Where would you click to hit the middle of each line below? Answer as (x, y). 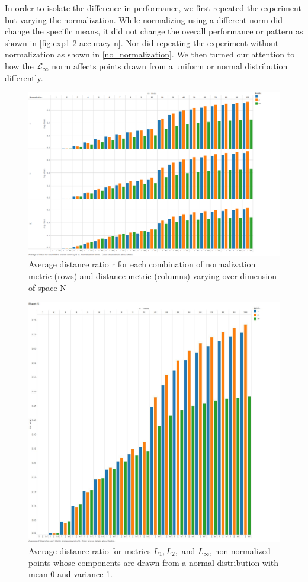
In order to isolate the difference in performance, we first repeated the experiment (153, 8)
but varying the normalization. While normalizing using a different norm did (144, 19)
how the (19, 65)
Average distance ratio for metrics (90, 550)
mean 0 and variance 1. (70, 574)
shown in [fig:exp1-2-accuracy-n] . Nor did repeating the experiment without (142, 42)
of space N (47, 287)
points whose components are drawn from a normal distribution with (154, 562)
